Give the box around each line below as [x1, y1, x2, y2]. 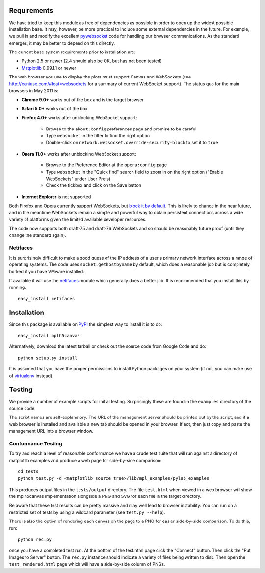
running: [9, 285, 26, 290]
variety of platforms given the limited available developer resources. [9, 216, 147, 222]
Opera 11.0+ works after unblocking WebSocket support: [21, 151, 136, 156]
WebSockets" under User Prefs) [46, 176, 111, 182]
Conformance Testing [9, 440, 62, 447]
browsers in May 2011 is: [9, 88, 59, 94]
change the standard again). [9, 232, 66, 238]
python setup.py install [18, 355, 78, 361]
